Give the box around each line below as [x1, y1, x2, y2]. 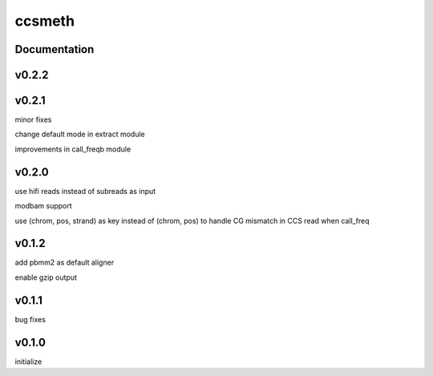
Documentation [14, 42, 95, 56]
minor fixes [14, 115, 52, 124]
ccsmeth [14, 12, 75, 30]
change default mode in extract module [14, 129, 146, 139]
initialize [14, 357, 42, 366]
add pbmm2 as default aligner [14, 257, 115, 268]
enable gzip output [14, 273, 78, 282]
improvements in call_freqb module [14, 144, 132, 154]
